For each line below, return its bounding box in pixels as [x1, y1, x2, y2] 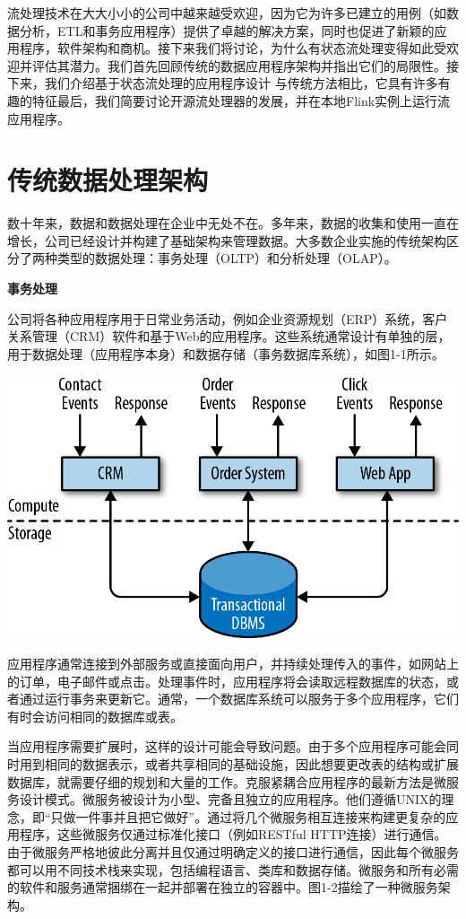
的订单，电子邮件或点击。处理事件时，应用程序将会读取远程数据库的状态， [7, 671, 446, 690]
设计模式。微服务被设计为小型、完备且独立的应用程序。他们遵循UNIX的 [19, 790, 442, 809]
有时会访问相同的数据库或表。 [7, 706, 183, 725]
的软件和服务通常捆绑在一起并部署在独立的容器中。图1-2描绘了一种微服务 [7, 878, 438, 897]
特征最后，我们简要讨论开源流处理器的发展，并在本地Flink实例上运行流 [31, 91, 451, 109]
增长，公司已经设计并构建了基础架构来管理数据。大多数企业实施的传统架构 [7, 231, 446, 249]
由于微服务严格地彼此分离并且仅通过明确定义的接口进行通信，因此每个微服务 [7, 842, 459, 861]
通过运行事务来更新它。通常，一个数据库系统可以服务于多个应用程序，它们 [19, 689, 459, 708]
